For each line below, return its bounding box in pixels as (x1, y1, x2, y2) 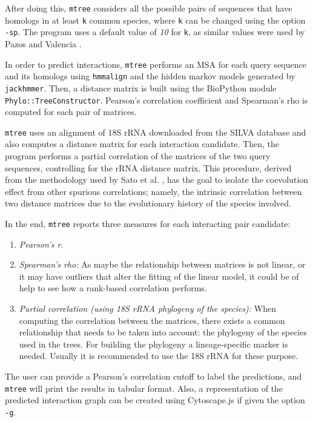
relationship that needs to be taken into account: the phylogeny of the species (19, 326, 307, 338)
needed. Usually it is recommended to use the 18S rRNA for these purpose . (19, 349, 298, 362)
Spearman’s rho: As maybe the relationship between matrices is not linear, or (19, 258, 306, 271)
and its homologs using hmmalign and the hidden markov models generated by (5, 70, 295, 82)
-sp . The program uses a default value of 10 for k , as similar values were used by (5, 25, 305, 38)
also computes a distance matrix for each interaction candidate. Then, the (5, 137, 279, 150)
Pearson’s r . (19, 237, 64, 250)
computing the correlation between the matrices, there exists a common (19, 314, 285, 326)
